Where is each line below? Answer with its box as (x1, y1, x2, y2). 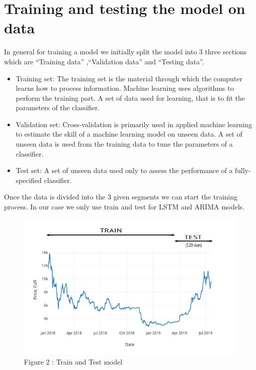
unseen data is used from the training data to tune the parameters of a (15, 139, 233, 149)
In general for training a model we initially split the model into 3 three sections (4, 46, 247, 57)
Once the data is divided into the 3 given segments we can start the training (4, 191, 238, 202)
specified (15, 175, 42, 185)
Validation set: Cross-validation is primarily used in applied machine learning (15, 119, 252, 129)
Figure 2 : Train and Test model (24, 356, 123, 367)
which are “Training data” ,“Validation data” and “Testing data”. (4, 56, 204, 66)
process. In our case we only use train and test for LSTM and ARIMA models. (4, 201, 245, 212)
